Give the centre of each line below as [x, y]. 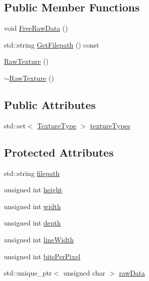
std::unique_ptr [28, 273]
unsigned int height [33, 190]
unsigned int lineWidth [39, 239]
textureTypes [110, 125]
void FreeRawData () [36, 28]
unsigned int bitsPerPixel [42, 256]
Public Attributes [50, 104]
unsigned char [84, 273]
